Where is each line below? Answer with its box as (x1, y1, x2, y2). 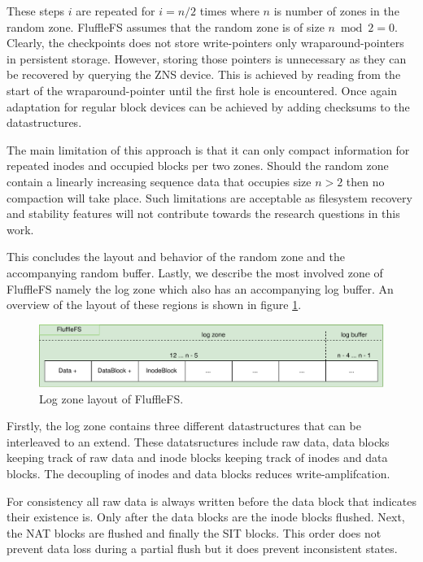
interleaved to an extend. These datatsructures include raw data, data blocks (7, 433, 390, 450)
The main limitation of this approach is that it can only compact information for (7, 141, 410, 158)
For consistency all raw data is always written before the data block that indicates (7, 492, 416, 509)
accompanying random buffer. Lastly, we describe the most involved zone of (7, 264, 383, 281)
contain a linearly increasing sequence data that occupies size (7, 172, 312, 190)
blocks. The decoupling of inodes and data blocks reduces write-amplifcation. (7, 465, 390, 482)
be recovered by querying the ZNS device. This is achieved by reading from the (7, 66, 401, 83)
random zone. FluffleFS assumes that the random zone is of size (7, 18, 325, 35)
